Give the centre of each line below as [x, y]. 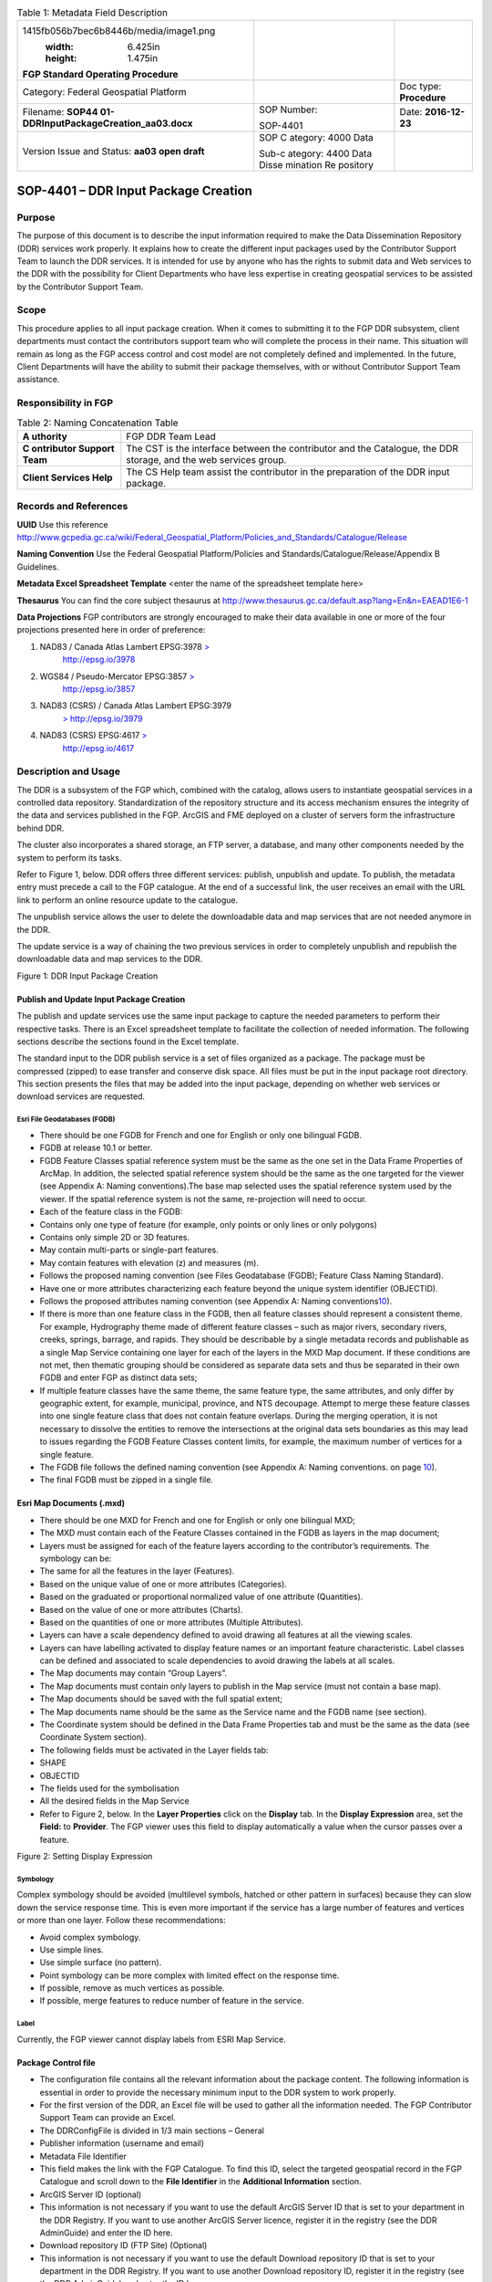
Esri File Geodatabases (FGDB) [66, 1120]
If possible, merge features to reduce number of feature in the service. [172, 2001]
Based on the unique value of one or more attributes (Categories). [163, 1584]
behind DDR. [41, 828]
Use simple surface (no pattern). [101, 1963]
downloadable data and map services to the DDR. [110, 959]
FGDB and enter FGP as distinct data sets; [118, 1377]
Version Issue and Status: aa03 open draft [113, 152]
